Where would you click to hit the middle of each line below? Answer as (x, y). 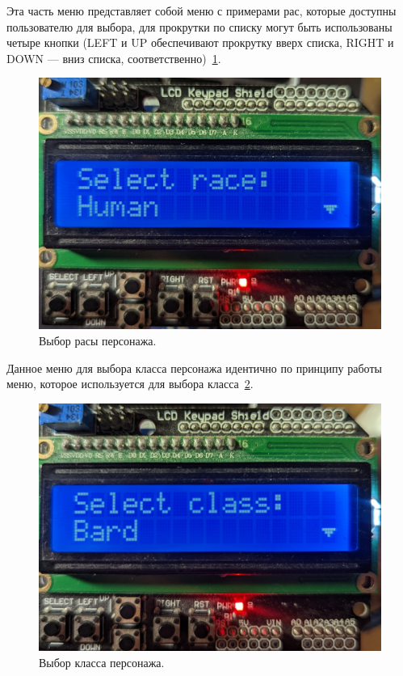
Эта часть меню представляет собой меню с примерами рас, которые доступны (201, 11)
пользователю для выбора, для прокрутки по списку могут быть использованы (199, 26)
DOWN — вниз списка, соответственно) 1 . (114, 58)
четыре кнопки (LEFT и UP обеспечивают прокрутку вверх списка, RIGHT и (200, 42)
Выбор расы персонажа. (98, 340)
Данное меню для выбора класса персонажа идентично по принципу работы (194, 368)
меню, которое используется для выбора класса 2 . (130, 384)
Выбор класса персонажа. (102, 662)
